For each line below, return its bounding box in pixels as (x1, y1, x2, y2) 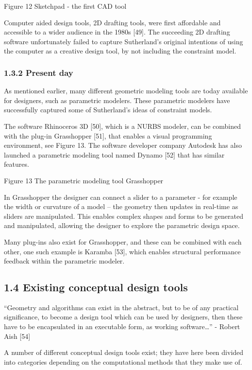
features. (4, 159, 29, 169)
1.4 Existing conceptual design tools (4, 280, 188, 295)
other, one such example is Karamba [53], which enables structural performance (4, 246, 241, 256)
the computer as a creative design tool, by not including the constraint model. (4, 46, 236, 56)
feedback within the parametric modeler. (4, 256, 125, 266)
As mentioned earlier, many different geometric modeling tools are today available (4, 86, 248, 96)
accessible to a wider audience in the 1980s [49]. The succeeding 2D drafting (4, 27, 230, 37)
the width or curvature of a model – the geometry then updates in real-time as (4, 201, 238, 211)
